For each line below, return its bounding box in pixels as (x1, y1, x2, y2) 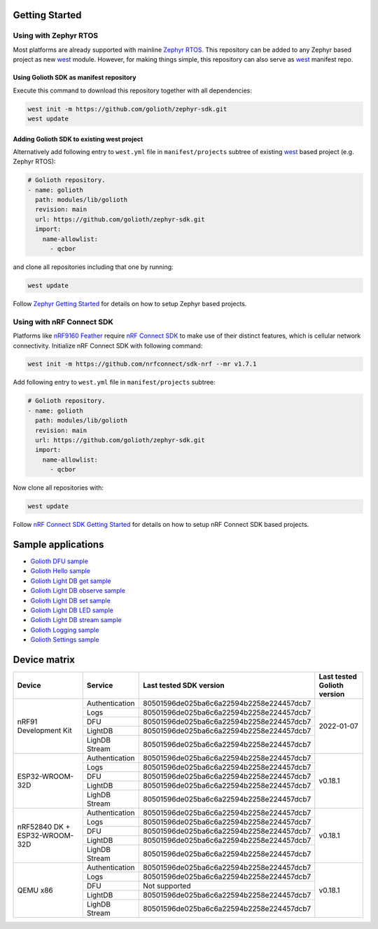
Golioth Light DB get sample (30, 577, 111, 585)
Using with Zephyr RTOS (13, 31, 99, 41)
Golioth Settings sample (30, 635, 99, 644)
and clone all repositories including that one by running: (13, 263, 174, 271)
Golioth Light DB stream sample (30, 616, 122, 624)
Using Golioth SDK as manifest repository (13, 74, 136, 82)
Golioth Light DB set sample (30, 596, 111, 605)
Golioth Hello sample (30, 567, 91, 575)
